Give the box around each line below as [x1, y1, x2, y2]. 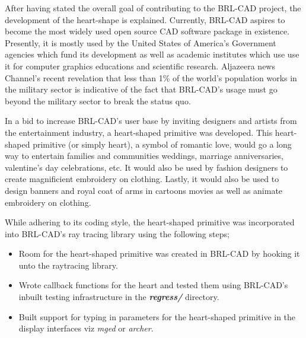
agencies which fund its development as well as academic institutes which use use [5, 48, 299, 60]
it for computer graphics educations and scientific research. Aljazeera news [5, 59, 275, 72]
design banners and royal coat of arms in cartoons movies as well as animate [5, 184, 283, 196]
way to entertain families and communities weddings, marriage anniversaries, [5, 149, 283, 162]
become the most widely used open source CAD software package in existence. [5, 25, 290, 37]
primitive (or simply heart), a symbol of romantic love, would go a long [33, 138, 292, 150]
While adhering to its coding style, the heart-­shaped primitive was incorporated [5, 216, 295, 228]
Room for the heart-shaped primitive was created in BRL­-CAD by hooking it [18, 247, 300, 260]
